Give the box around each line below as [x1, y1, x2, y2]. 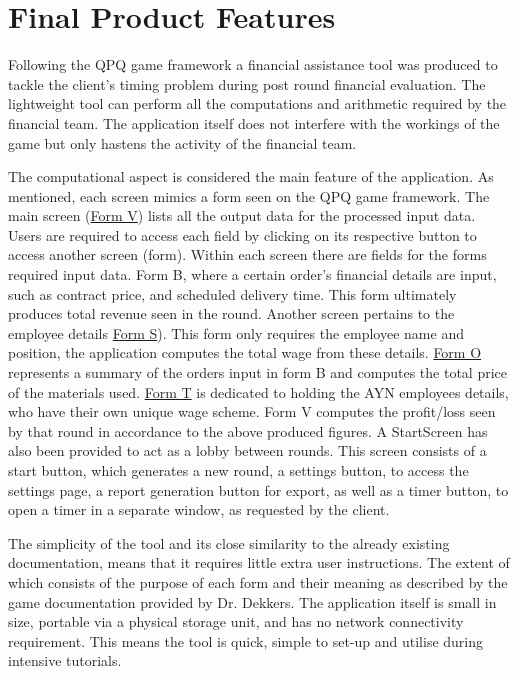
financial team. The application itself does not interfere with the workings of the [8, 112, 500, 133]
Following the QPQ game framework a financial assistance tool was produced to [8, 54, 498, 75]
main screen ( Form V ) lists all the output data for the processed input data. [8, 205, 476, 226]
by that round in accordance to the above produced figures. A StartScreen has [8, 420, 488, 441]
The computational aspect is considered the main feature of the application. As [8, 166, 494, 187]
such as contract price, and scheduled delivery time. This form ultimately [8, 283, 457, 304]
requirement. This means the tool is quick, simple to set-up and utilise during [8, 630, 484, 651]
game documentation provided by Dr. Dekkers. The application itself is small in [8, 591, 497, 612]
